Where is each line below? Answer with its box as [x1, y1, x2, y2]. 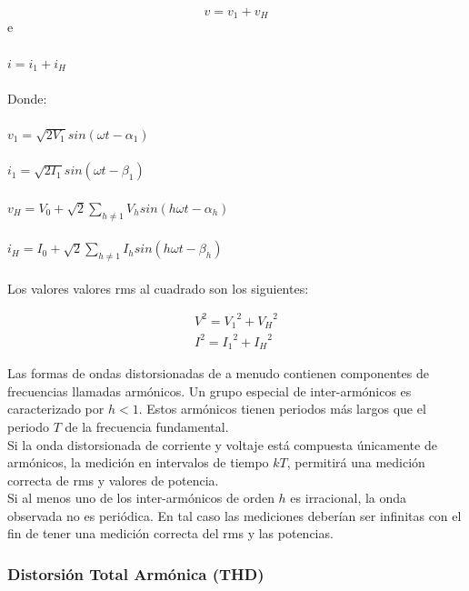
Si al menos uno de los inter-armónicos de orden [7, 488, 274, 507]
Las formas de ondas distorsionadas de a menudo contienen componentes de [7, 364, 429, 383]
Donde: [7, 88, 47, 107]
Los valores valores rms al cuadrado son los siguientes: [7, 278, 309, 297]
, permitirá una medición [286, 453, 425, 472]
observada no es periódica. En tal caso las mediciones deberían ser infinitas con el [7, 506, 462, 525]
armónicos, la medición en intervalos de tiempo [7, 453, 269, 472]
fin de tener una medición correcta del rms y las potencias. [7, 524, 334, 543]
